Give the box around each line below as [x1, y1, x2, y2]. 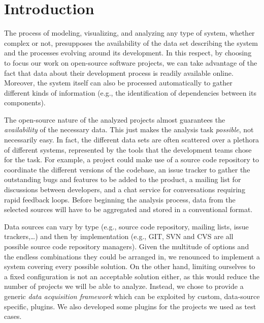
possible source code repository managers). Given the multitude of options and [4, 241, 249, 251]
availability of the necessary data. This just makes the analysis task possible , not [4, 124, 254, 135]
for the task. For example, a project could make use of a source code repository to [4, 154, 259, 165]
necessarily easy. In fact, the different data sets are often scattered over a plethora [4, 134, 259, 145]
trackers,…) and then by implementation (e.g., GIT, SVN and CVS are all [4, 231, 234, 242]
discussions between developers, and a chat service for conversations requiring [4, 184, 245, 195]
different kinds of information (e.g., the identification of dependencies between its [4, 87, 256, 98]
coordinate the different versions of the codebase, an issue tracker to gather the [4, 164, 250, 174]
